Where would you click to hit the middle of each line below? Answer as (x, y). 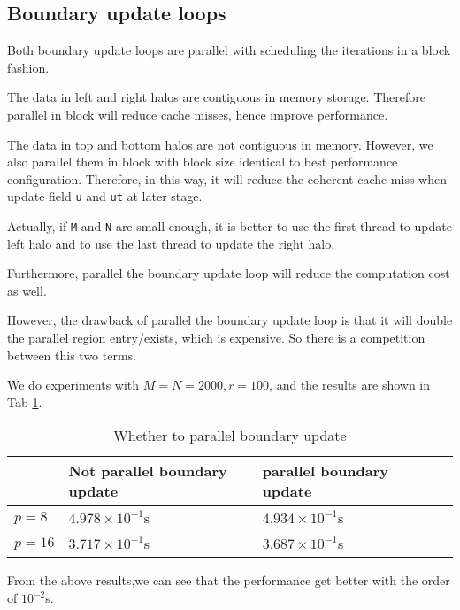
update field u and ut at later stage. (105, 196)
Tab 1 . (25, 402)
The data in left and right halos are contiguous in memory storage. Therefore (216, 97)
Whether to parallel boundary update (230, 436)
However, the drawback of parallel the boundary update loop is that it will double (230, 320)
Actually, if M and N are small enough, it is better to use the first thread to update (230, 226)
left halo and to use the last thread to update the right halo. (171, 243)
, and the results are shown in (350, 385)
